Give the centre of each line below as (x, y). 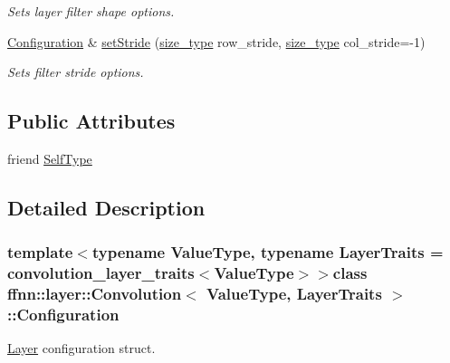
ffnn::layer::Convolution (95, 294)
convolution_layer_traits (101, 273)
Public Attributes (91, 121)
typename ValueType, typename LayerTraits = (268, 252)
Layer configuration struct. (81, 348)
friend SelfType (50, 158)
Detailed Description (106, 207)
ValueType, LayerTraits (294, 294)
